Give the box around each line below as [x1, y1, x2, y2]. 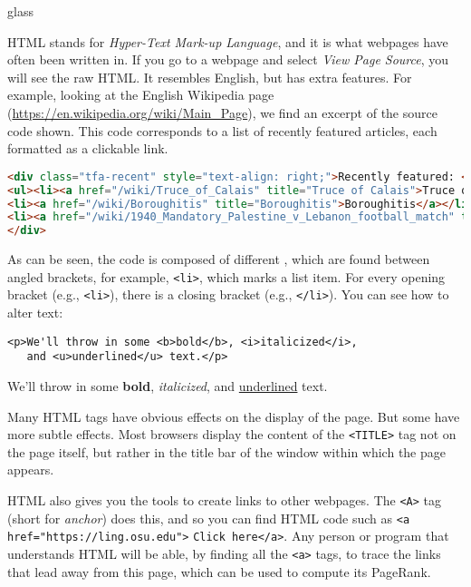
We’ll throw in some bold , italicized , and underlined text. [7, 376, 328, 395]
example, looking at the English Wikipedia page [7, 85, 274, 104]
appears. [7, 460, 54, 479]
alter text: [7, 303, 63, 322]
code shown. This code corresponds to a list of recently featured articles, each [7, 121, 437, 140]
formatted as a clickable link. [7, 139, 168, 158]
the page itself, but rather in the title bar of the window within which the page [7, 442, 446, 461]
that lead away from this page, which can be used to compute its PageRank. [7, 562, 431, 581]
